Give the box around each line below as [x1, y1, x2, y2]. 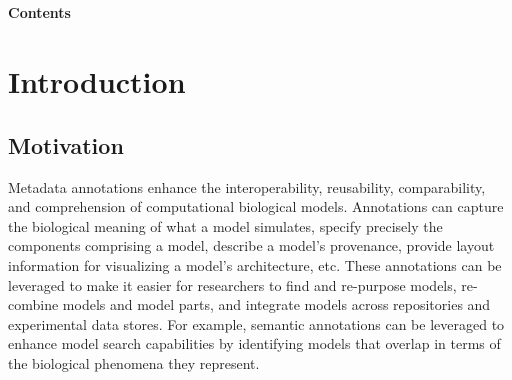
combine [8, 294, 59, 315]
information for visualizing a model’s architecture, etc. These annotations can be [8, 254, 502, 275]
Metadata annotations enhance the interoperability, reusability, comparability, [8, 176, 486, 197]
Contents [8, 2, 71, 23]
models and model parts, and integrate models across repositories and [62, 294, 491, 315]
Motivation [8, 129, 124, 160]
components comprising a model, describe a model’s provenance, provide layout [8, 235, 495, 256]
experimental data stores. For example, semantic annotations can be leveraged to [8, 313, 505, 334]
